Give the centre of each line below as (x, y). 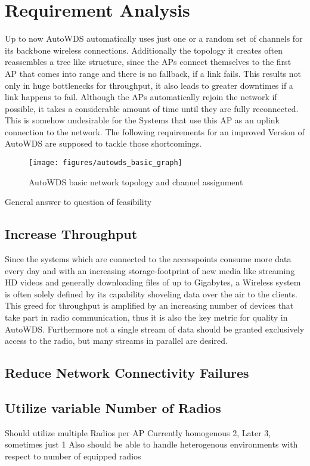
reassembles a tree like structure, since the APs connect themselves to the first (148, 62)
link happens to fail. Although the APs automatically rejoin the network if (141, 97)
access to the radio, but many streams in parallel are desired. (116, 341)
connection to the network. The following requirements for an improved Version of (155, 131)
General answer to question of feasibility (78, 202)
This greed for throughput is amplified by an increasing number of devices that (149, 305)
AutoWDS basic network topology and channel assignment (136, 181)
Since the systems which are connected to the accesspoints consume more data (148, 259)
